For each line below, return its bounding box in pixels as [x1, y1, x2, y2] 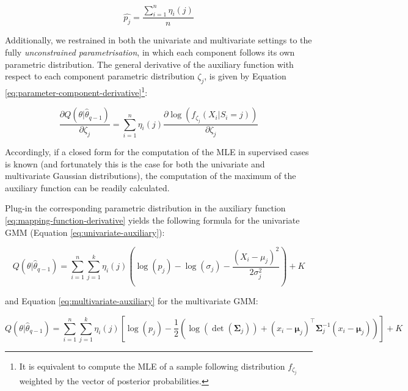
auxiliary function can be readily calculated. [5, 181, 170, 194]
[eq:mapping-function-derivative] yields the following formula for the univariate [5, 213, 300, 226]
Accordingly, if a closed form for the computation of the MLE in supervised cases [5, 145, 309, 158]
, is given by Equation [204, 70, 286, 82]
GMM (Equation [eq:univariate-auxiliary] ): [5, 225, 165, 238]
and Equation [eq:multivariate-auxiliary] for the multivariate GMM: [5, 294, 258, 307]
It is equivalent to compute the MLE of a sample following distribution [19, 360, 285, 372]
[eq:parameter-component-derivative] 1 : [5, 84, 148, 98]
